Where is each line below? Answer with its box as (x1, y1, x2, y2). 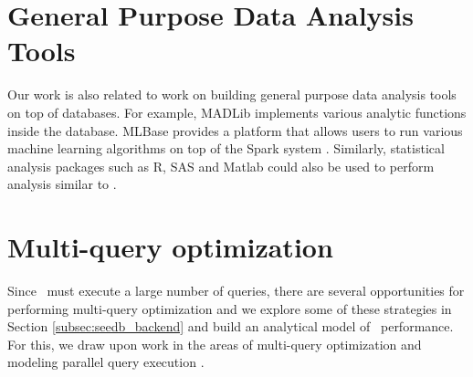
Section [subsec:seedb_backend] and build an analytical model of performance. (7, 317, 454, 336)
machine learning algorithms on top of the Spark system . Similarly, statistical (7, 139, 445, 158)
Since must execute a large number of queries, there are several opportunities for (7, 281, 465, 299)
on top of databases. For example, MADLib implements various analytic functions (7, 102, 467, 121)
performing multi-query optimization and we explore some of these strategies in (7, 298, 452, 318)
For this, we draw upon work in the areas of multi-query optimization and (7, 334, 422, 353)
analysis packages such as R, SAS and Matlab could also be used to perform (7, 156, 435, 175)
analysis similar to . (7, 174, 117, 194)
